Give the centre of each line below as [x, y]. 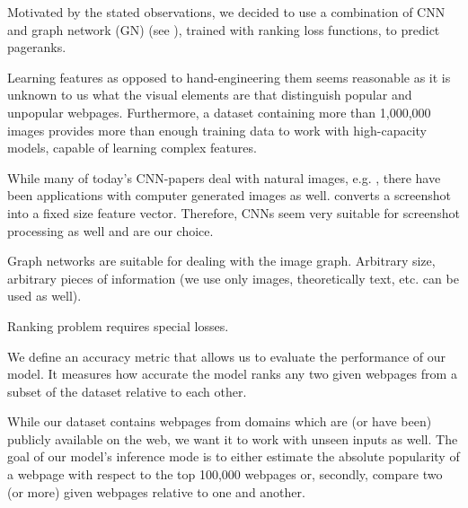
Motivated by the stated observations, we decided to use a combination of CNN [226, 12]
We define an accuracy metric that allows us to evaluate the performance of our [226, 356]
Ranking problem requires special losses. [118, 325]
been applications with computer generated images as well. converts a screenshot [230, 195]
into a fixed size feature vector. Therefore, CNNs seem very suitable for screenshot [234, 212]
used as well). [44, 296]
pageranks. [37, 47]
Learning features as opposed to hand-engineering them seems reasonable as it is [229, 77]
